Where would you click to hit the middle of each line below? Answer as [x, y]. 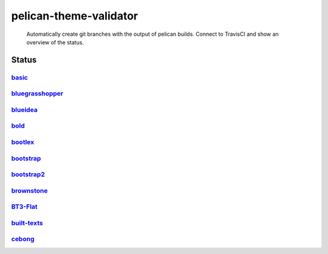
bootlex [23, 142]
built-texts [27, 223]
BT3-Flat [24, 207]
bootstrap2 [28, 174]
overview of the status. [55, 42]
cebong [23, 239]
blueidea [24, 109]
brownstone [29, 190]
